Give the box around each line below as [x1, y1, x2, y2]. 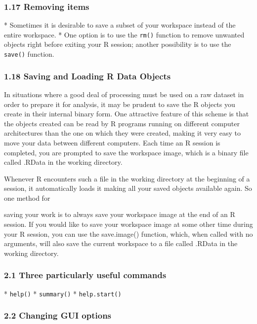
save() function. [4, 49, 54, 59]
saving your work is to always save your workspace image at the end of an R [4, 209, 235, 219]
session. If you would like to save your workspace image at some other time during [4, 219, 253, 229]
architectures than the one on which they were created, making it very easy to [4, 128, 241, 138]
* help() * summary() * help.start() [4, 288, 122, 298]
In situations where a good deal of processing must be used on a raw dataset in [4, 89, 244, 99]
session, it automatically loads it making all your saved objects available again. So [4, 183, 252, 193]
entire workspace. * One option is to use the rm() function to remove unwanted [4, 29, 245, 39]
